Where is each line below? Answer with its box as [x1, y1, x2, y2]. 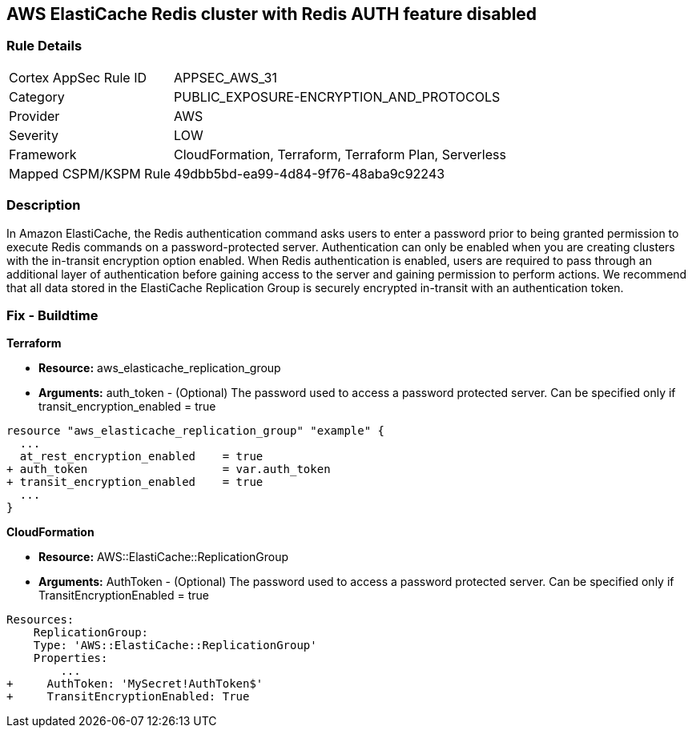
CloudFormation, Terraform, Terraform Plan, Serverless [174, 146, 506, 162]
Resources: [6, 613, 74, 627]
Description [6, 197, 81, 214]
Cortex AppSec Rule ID [9, 69, 147, 86]
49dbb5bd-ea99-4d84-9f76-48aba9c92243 [174, 165, 445, 182]
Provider [9, 107, 60, 124]
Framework [9, 146, 77, 162]
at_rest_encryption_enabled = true [19, 450, 264, 463]
